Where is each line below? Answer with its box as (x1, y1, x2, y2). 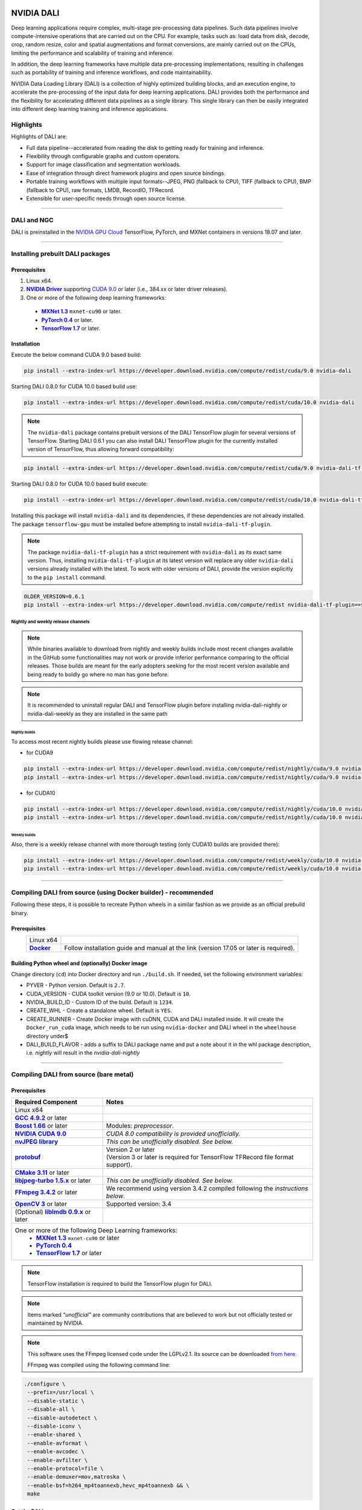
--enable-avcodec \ (27, 1448, 84, 1455)
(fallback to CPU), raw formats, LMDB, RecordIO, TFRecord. (26, 186, 175, 193)
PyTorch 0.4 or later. (41, 316, 94, 323)
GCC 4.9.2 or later (14, 1114, 68, 1122)
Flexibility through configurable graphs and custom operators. (26, 152, 180, 159)
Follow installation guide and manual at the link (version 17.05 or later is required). (64, 943, 295, 952)
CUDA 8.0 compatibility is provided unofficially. (106, 1129, 241, 1138)
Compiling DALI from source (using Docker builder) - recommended (11, 888, 214, 896)
